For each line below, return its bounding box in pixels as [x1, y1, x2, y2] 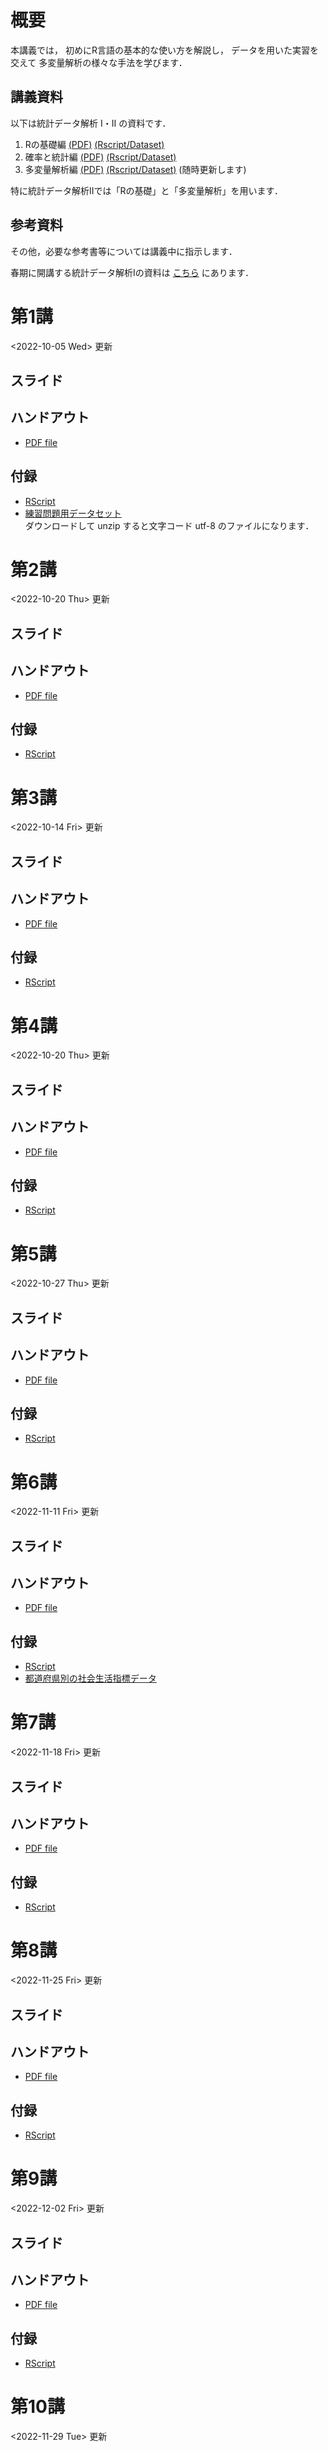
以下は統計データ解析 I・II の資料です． [10, 117, 172, 129]
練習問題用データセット [24, 507, 122, 519]
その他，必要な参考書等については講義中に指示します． [10, 245, 238, 257]
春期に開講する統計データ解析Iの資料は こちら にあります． [10, 266, 255, 278]
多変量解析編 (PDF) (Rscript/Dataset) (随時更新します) [24, 163, 247, 175]
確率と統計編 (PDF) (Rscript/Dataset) [24, 151, 177, 163]
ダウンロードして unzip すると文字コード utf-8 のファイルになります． [24, 519, 315, 531]
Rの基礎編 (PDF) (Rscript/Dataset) [24, 138, 165, 150]
